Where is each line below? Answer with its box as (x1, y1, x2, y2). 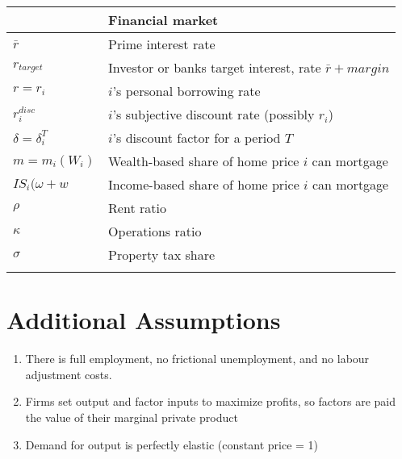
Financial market (108, 10, 219, 29)
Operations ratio (108, 222, 202, 240)
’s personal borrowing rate (112, 81, 261, 100)
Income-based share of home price (108, 175, 299, 194)
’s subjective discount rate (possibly (112, 105, 315, 123)
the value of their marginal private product (25, 408, 238, 425)
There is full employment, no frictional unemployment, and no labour (25, 350, 370, 367)
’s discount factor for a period (112, 128, 281, 147)
